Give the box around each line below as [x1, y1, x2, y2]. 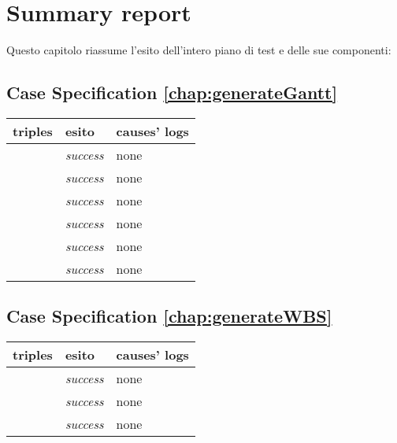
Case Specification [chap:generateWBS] [6, 304, 332, 328]
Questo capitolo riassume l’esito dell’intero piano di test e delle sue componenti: [6, 42, 391, 58]
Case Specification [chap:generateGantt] [6, 80, 338, 105]
